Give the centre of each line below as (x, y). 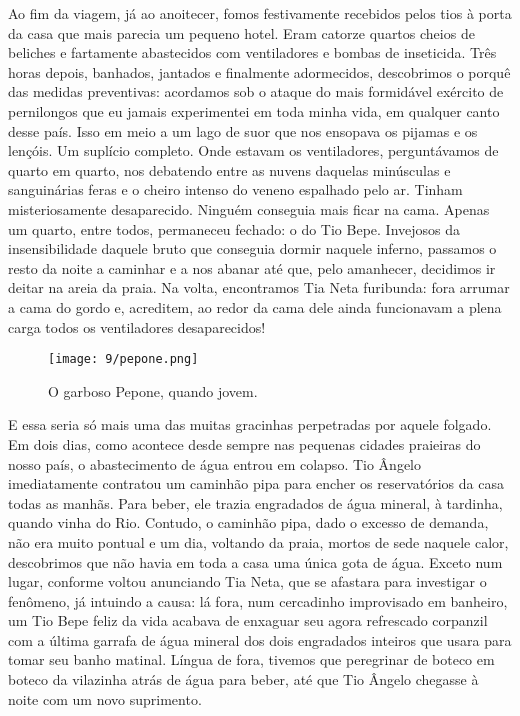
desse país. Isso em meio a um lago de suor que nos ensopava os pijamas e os (243, 130)
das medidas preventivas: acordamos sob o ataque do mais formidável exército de (256, 91)
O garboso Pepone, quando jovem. (153, 390)
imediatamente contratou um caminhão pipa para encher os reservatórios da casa (256, 483)
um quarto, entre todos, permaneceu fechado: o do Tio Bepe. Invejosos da (234, 228)
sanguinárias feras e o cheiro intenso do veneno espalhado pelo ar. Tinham (235, 189)
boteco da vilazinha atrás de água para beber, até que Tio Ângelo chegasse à (243, 679)
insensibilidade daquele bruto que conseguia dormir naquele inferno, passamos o (252, 248)
